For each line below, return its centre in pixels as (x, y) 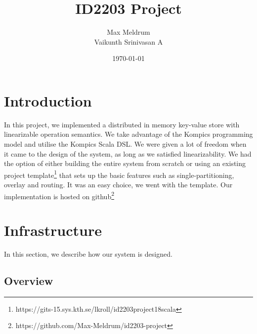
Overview (29, 281)
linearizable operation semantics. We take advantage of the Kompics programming (128, 134)
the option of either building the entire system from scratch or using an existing (125, 163)
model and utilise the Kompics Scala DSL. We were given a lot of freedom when (125, 144)
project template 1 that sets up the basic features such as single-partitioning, (119, 174)
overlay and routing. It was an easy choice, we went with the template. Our (118, 185)
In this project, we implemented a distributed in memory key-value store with (122, 124)
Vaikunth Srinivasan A (128, 41)
